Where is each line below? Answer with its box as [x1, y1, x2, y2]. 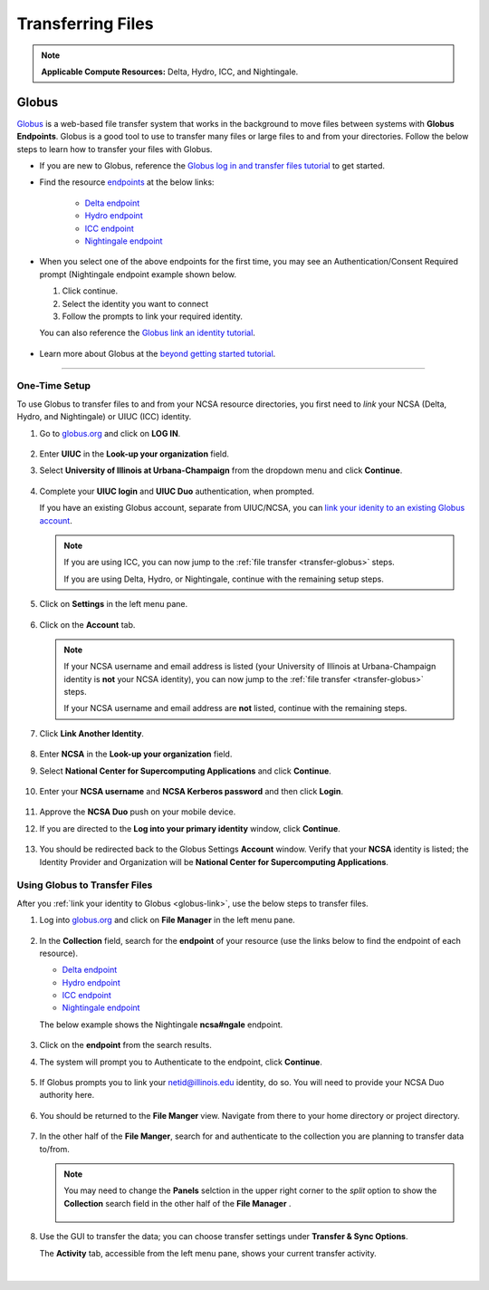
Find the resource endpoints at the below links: [39, 177, 215, 188]
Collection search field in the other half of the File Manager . [63, 1198, 292, 1208]
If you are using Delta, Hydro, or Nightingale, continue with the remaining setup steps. [63, 573, 384, 584]
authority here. [39, 1090, 95, 1101]
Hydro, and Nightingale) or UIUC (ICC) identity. [16, 411, 192, 422]
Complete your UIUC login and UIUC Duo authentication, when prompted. [39, 486, 315, 496]
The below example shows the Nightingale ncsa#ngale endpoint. [39, 1019, 283, 1030]
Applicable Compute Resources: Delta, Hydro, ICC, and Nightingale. [41, 66, 299, 77]
